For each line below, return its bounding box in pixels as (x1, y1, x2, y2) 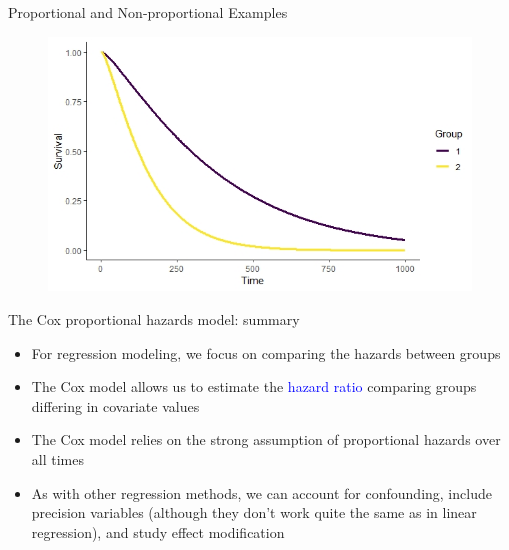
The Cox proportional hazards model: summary (8, 308, 300, 329)
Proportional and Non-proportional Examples (8, 2, 288, 22)
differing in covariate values (31, 395, 200, 416)
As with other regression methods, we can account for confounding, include (31, 482, 492, 503)
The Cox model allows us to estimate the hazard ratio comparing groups (31, 376, 477, 397)
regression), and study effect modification (31, 521, 285, 542)
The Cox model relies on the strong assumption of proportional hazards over (31, 429, 501, 450)
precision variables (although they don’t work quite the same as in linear (31, 502, 477, 523)
